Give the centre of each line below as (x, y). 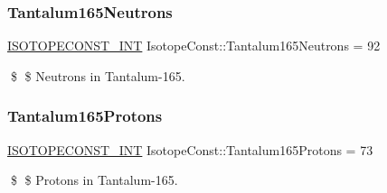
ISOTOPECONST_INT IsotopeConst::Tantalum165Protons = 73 (190, 149)
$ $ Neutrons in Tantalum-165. (98, 75)
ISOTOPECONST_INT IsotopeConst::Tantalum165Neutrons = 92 (194, 46)
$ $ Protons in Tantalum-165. (94, 180)
